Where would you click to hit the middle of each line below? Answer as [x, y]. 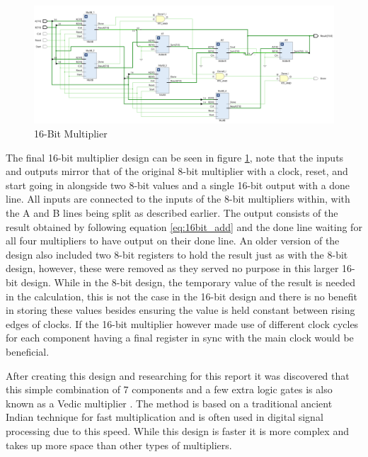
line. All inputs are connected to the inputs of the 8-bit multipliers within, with [178, 199]
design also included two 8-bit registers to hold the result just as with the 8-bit [177, 254]
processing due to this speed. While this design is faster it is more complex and [177, 430]
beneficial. [28, 351]
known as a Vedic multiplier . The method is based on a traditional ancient [169, 403]
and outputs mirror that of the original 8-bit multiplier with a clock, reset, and [177, 171]
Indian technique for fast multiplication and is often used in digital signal [165, 417]
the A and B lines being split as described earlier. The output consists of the [172, 213]
